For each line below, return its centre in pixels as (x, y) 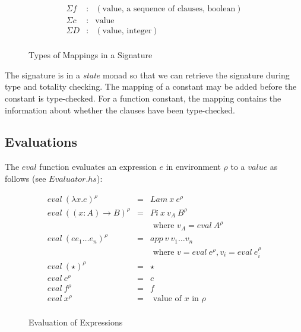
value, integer (127, 31)
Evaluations (41, 142)
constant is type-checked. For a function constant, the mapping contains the (143, 98)
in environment (193, 167)
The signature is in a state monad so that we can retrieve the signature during (147, 75)
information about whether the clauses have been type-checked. (120, 110)
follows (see (26, 178)
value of (167, 298)
